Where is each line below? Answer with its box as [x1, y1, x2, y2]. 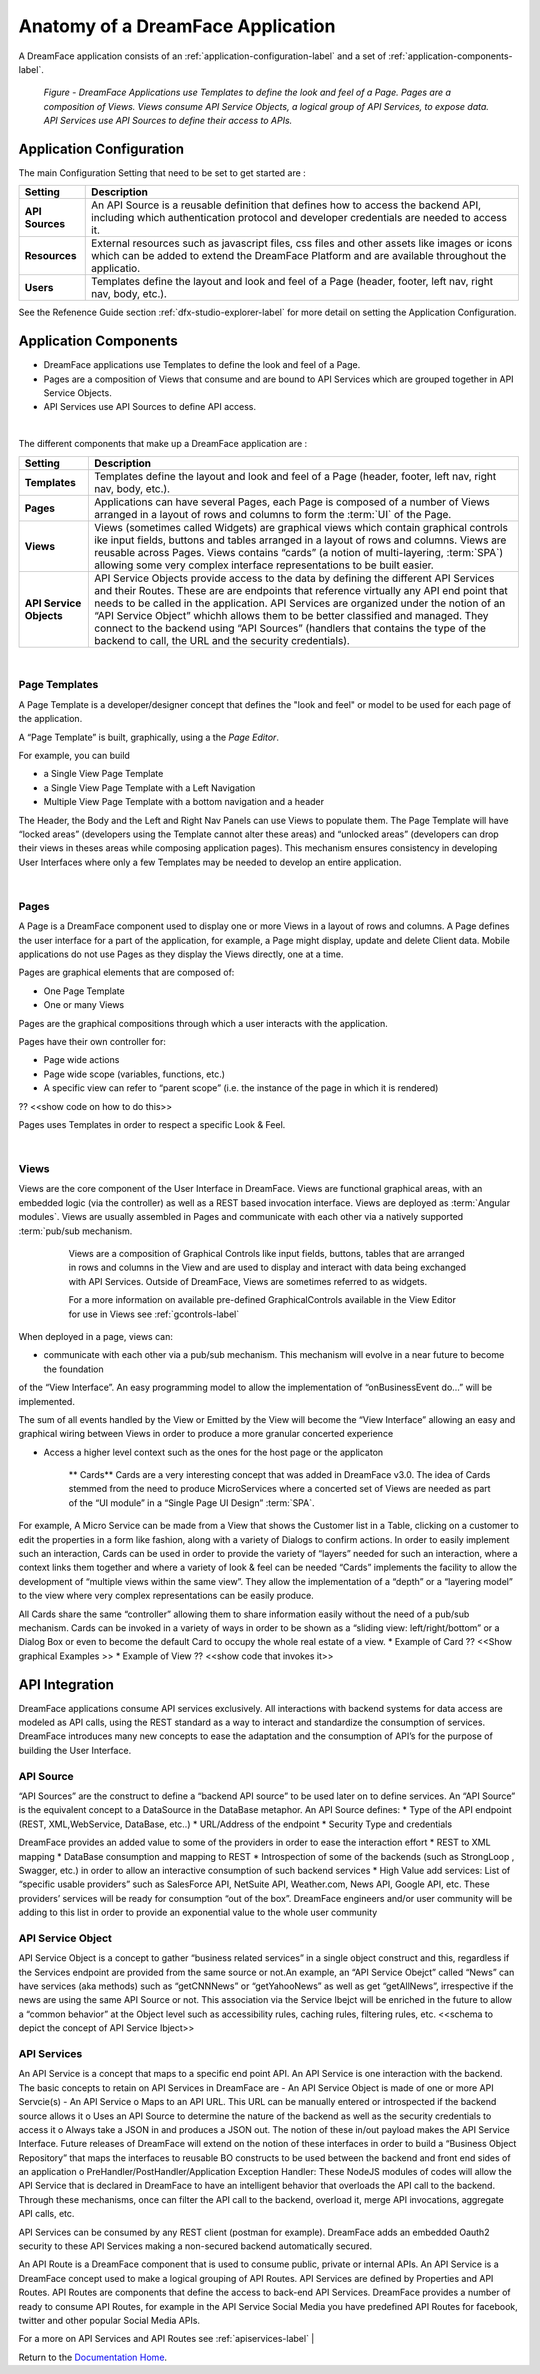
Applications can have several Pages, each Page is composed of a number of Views [94, 495, 490, 509]
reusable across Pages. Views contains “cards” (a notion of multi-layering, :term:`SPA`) [94, 545, 504, 559]
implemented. [18, 1395, 75, 1407]
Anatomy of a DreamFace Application [18, 15, 336, 37]
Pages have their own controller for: [18, 1035, 167, 1047]
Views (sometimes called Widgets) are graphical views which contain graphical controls [94, 520, 509, 534]
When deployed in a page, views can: [18, 1330, 174, 1342]
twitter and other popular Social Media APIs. [18, 2315, 200, 2326]
